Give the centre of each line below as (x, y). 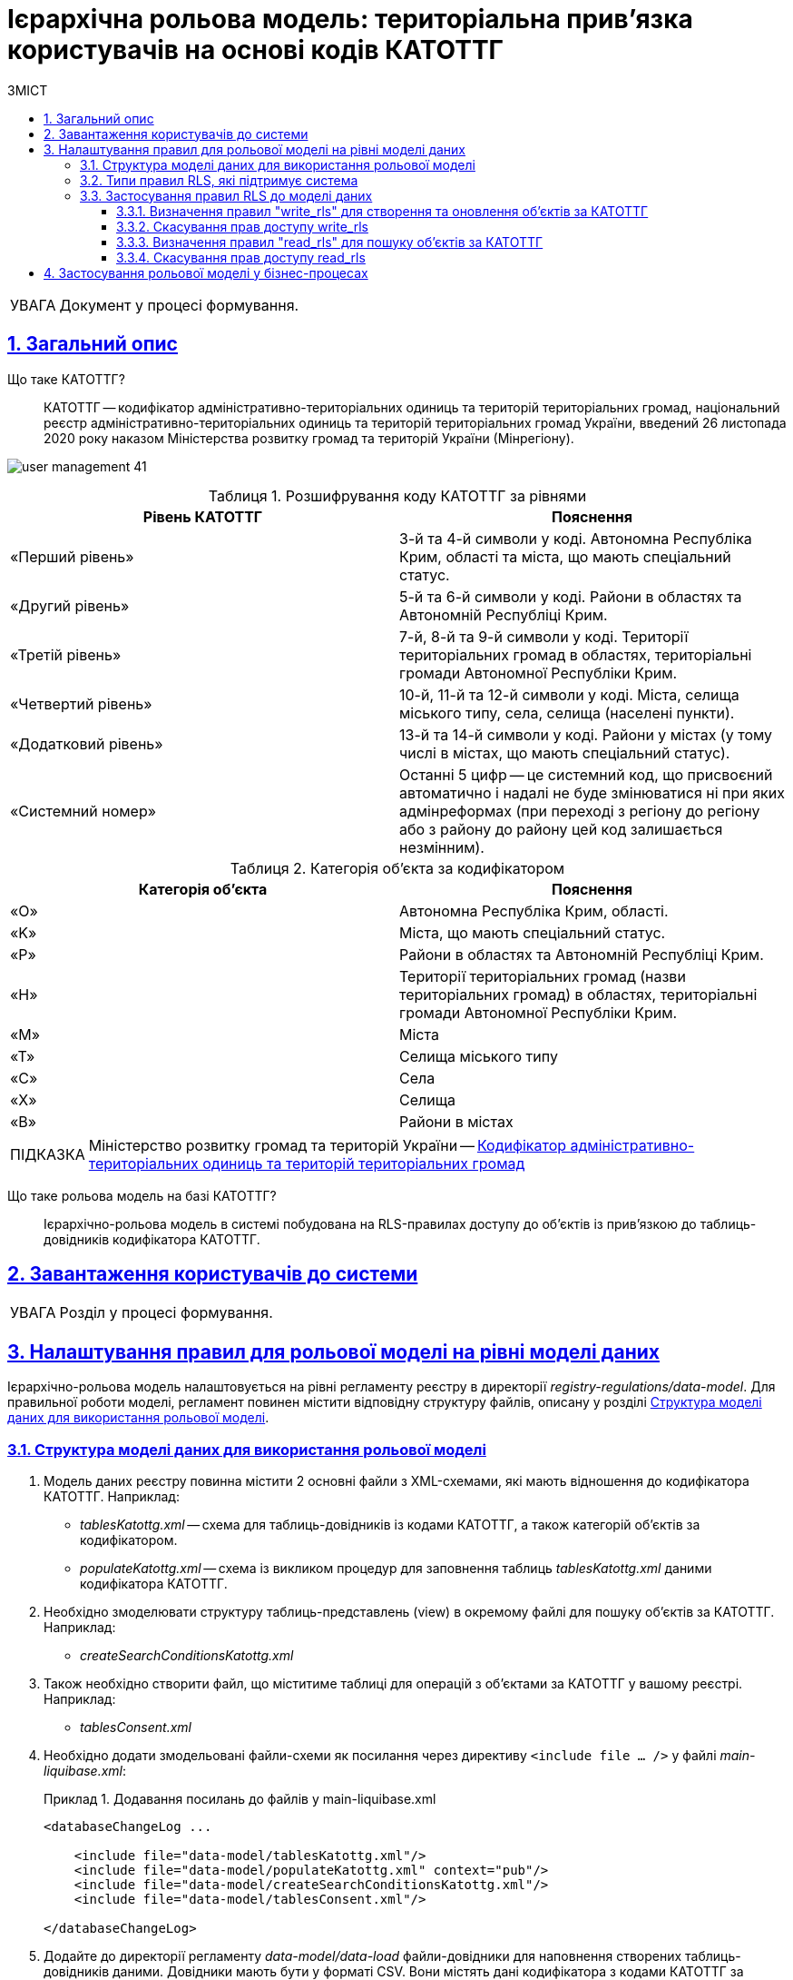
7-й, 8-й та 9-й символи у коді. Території (544, 636)
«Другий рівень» (70, 605)
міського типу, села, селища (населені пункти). (567, 713)
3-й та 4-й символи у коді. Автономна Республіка (576, 538)
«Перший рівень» (72, 556)
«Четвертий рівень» (81, 703)
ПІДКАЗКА (48, 1154)
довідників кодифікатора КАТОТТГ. (152, 1239)
